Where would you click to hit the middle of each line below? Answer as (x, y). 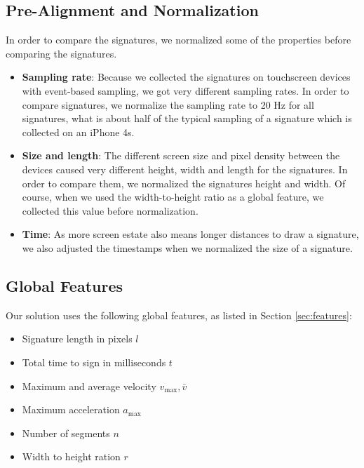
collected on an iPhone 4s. (78, 132)
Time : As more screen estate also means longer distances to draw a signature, (190, 234)
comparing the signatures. (61, 53)
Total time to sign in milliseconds (94, 362)
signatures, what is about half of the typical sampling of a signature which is (187, 118)
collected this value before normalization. (110, 210)
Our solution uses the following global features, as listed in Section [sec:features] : (179, 315)
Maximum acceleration (71, 409)
